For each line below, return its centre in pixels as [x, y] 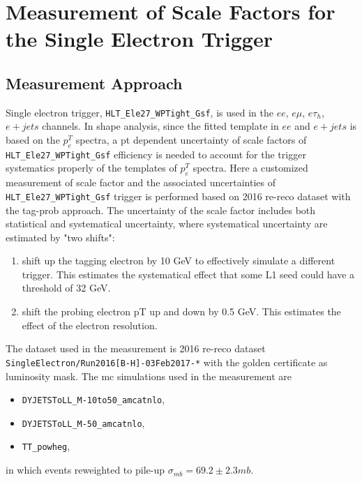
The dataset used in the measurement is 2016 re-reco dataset [136, 348]
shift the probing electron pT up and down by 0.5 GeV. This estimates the [181, 311]
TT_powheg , [46, 446]
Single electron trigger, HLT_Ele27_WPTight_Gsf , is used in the [139, 112]
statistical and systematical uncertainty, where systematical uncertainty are [167, 224]
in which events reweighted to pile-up [85, 470]
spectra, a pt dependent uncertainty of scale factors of [191, 140]
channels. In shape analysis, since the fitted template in [160, 126]
